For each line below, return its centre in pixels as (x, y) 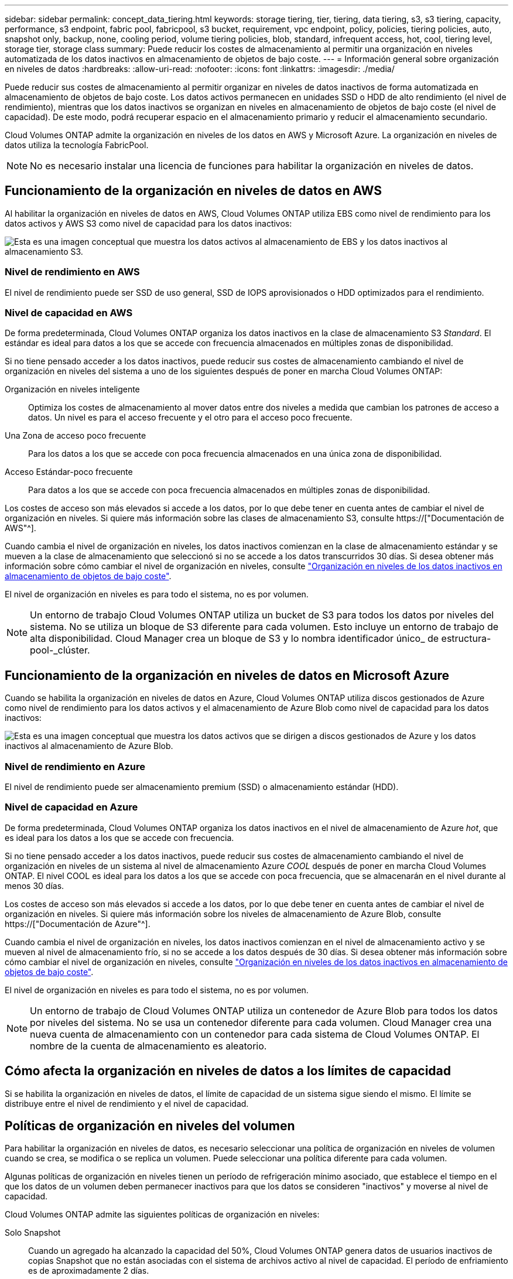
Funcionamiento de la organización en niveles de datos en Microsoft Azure (227, 675)
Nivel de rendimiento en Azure (75, 766)
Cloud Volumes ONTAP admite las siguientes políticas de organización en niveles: (162, 1215)
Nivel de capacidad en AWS (69, 312)
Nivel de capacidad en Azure (71, 807)
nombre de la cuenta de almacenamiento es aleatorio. (148, 1046)
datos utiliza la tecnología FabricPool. (77, 145)
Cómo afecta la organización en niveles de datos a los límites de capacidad (228, 1071)
